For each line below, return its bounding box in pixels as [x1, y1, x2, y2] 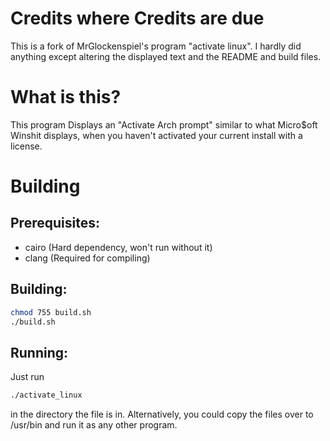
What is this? [10, 86, 122, 109]
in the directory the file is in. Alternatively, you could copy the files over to [10, 408, 314, 421]
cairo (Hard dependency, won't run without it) [24, 241, 213, 253]
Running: [10, 344, 69, 361]
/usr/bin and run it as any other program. [10, 419, 178, 431]
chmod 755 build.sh [10, 307, 92, 317]
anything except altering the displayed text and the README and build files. [10, 50, 322, 62]
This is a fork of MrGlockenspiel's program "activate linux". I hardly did [10, 40, 302, 52]
